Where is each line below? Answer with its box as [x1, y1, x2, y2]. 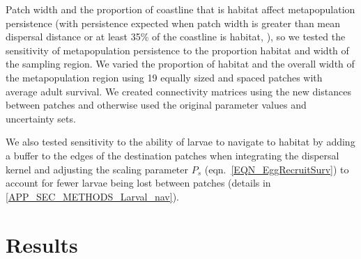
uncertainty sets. [6, 111, 76, 125]
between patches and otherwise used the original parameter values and [6, 97, 307, 112]
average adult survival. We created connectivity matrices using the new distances [6, 84, 351, 98]
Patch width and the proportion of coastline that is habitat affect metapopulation [6, 2, 355, 16]
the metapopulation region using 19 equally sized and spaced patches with [6, 70, 323, 84]
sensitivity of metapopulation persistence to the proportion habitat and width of [6, 42, 349, 57]
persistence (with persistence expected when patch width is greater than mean [6, 15, 341, 30]
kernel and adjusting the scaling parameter [6, 162, 189, 176]
